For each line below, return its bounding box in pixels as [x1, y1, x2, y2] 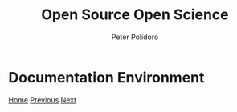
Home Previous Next [8, 94, 77, 105]
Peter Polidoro [111, 32, 159, 42]
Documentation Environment [8, 68, 205, 86]
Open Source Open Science [41, 6, 229, 24]
